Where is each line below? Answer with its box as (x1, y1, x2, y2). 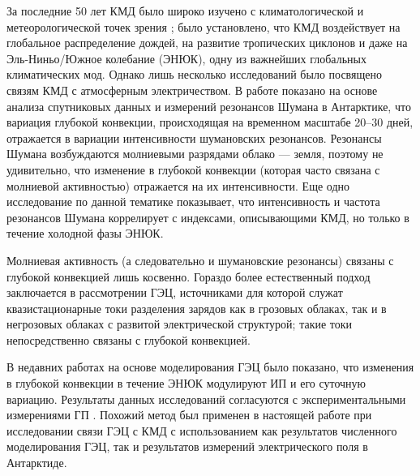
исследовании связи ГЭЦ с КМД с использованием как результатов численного (6, 422, 397, 439)
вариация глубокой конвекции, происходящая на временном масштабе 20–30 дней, (6, 114, 414, 131)
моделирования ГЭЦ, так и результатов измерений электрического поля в (6, 438, 368, 455)
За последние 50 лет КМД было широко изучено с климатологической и (6, 2, 364, 19)
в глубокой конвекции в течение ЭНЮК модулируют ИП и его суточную (6, 375, 366, 392)
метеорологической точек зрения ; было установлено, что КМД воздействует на (6, 18, 401, 35)
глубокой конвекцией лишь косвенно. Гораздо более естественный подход (6, 268, 371, 285)
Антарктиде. (6, 454, 67, 471)
